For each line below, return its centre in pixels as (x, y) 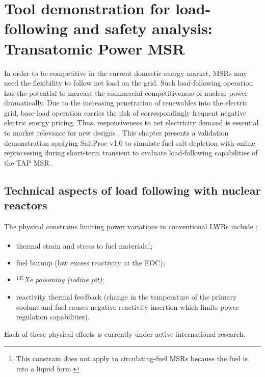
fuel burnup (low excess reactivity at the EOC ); (90, 262)
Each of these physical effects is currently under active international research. (125, 333)
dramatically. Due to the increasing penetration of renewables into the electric (126, 103)
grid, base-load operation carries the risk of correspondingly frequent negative (125, 112)
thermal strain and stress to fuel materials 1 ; (84, 245)
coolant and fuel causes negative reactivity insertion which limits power (127, 306)
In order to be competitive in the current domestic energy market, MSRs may (126, 73)
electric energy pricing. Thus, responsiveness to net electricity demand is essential (131, 123)
